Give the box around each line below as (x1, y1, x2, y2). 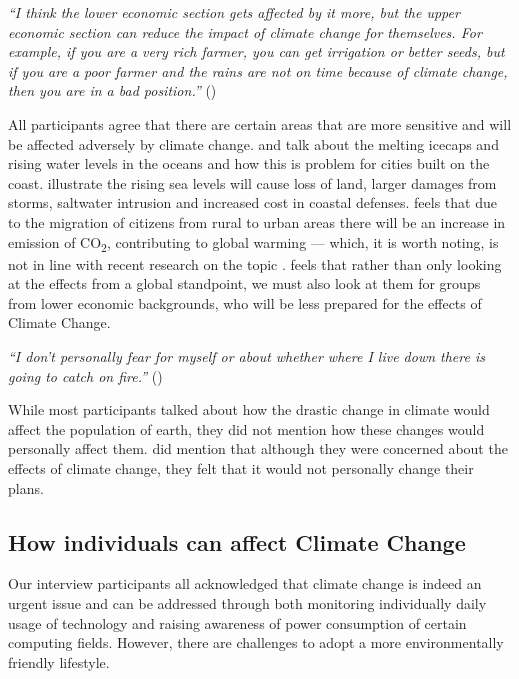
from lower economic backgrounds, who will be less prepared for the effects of (8, 292, 482, 313)
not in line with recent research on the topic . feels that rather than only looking (8, 253, 502, 274)
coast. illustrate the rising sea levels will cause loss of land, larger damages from (8, 172, 497, 193)
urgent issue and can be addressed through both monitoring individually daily (8, 592, 487, 613)
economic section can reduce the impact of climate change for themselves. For (8, 21, 482, 42)
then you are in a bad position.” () (8, 80, 217, 101)
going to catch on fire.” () (8, 365, 163, 386)
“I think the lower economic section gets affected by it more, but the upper (8, 2, 460, 22)
